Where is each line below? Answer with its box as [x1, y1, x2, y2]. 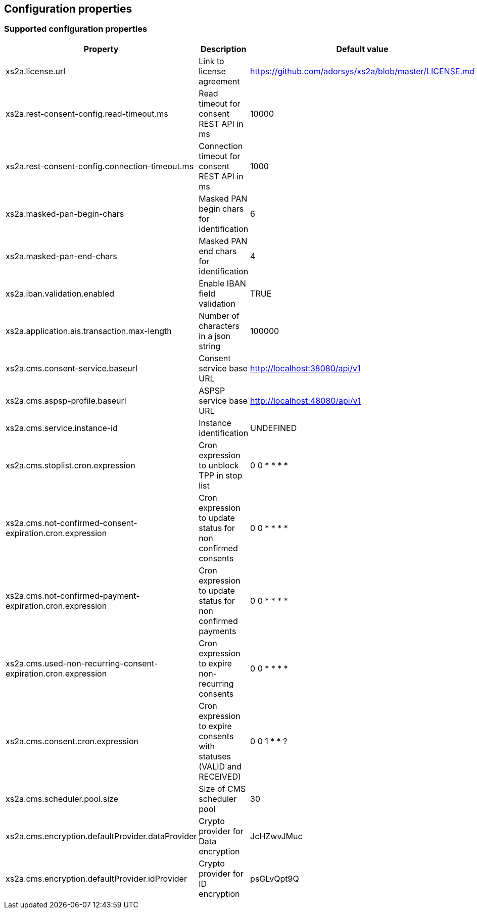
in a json [199, 330, 230, 341]
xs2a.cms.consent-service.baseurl [6, 363, 137, 373]
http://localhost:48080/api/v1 [250, 395, 361, 406]
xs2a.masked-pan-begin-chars [6, 208, 124, 219]
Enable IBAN [199, 278, 246, 289]
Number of [199, 310, 240, 321]
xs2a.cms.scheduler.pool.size [6, 793, 118, 804]
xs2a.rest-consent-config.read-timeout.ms [6, 108, 168, 119]
